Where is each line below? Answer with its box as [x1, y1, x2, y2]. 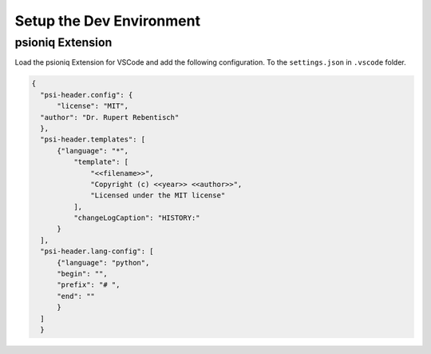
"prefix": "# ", [57, 280, 121, 289]
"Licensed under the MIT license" [90, 191, 226, 200]
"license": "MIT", [57, 101, 129, 111]
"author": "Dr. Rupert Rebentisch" [40, 113, 180, 121]
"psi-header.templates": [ [40, 135, 146, 144]
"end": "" [57, 292, 96, 300]
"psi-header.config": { [40, 90, 133, 99]
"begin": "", [57, 269, 108, 279]
